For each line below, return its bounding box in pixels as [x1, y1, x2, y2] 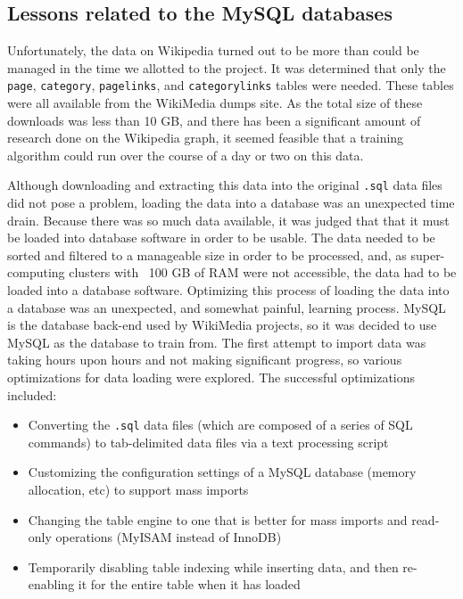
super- [410, 245, 445, 264]
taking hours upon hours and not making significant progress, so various [7, 350, 402, 369]
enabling [28, 575, 75, 594]
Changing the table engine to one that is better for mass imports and [28, 510, 408, 529]
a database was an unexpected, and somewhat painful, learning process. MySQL [7, 298, 446, 316]
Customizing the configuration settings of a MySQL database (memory [28, 463, 417, 481]
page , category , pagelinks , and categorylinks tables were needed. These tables [7, 76, 454, 94]
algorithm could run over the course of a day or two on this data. [7, 145, 364, 164]
